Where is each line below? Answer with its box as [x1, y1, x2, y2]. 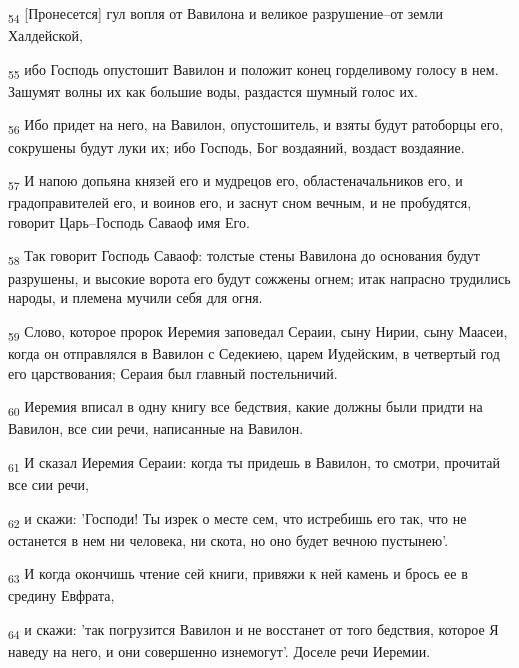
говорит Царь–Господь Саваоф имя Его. [8, 211, 250, 232]
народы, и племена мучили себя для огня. [8, 287, 263, 308]
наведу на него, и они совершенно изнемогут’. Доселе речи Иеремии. [8, 641, 431, 662]
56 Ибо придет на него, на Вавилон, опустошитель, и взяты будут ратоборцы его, [8, 114, 504, 138]
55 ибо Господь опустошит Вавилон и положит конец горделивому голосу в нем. [8, 58, 499, 82]
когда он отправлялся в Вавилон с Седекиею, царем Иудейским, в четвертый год [8, 342, 500, 363]
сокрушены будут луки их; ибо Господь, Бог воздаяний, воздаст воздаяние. [8, 136, 465, 157]
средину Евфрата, [8, 585, 115, 606]
